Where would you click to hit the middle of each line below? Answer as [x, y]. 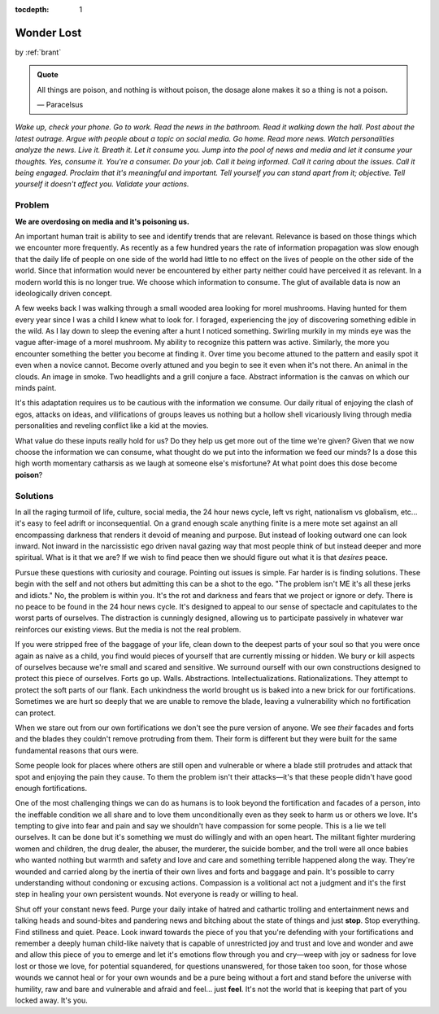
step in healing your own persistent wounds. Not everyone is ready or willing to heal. [156, 894]
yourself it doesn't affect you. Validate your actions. [102, 184]
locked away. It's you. [52, 1000]
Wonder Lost [48, 33]
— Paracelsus [60, 105]
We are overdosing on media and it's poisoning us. [102, 221]
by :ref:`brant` [38, 52]
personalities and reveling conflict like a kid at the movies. [112, 426]
